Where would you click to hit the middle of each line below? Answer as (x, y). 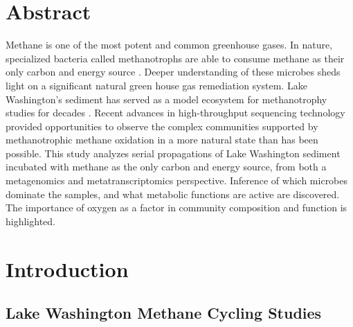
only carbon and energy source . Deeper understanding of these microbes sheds (173, 72)
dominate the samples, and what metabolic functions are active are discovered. (173, 194)
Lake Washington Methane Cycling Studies (164, 313)
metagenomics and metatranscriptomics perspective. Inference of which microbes (177, 180)
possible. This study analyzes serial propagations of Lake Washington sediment (173, 153)
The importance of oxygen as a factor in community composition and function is (176, 207)
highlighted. (30, 221)
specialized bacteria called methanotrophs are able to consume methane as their (175, 58)
